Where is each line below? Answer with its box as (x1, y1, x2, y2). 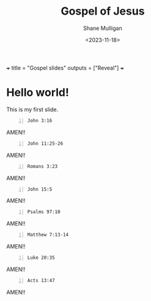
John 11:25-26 (27, 140, 64, 147)
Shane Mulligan (83, 24, 122, 32)
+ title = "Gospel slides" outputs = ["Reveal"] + (6, 64, 124, 71)
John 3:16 (27, 117, 53, 123)
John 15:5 (27, 186, 53, 192)
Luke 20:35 (27, 255, 55, 261)
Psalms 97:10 (27, 209, 61, 215)
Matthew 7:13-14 (27, 232, 69, 238)
